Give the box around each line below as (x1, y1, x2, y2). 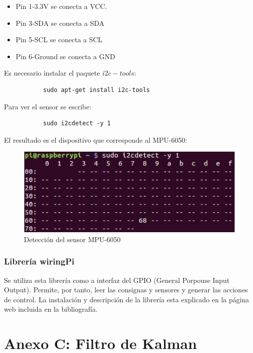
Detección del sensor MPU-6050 (24, 234, 121, 244)
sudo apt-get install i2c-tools (43, 86, 150, 93)
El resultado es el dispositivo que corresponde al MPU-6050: (4, 134, 187, 145)
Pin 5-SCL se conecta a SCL (15, 34, 102, 45)
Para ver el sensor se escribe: (4, 101, 91, 111)
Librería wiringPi (4, 255, 75, 267)
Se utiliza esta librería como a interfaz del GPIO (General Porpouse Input (4, 274, 230, 285)
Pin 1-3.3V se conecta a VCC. (15, 1, 107, 11)
